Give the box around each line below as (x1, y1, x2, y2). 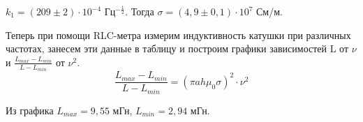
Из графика (6, 102, 54, 117)
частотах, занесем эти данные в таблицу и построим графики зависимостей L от (6, 41, 349, 56)
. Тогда (125, 4, 154, 18)
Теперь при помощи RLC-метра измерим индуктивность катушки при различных (6, 27, 351, 42)
